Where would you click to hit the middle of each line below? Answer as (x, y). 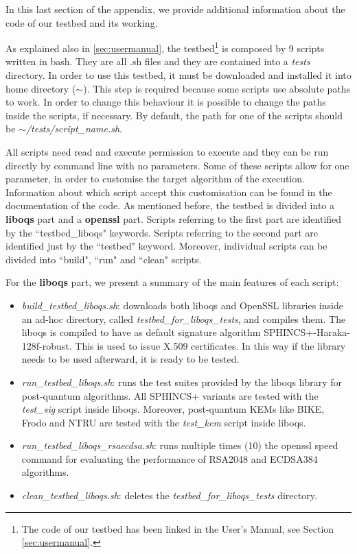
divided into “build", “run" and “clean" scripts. (104, 259)
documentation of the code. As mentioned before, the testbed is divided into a (170, 205)
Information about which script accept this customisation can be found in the (169, 192)
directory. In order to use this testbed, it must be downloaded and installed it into (178, 75)
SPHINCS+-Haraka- (307, 332)
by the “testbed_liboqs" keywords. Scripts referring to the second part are (162, 232)
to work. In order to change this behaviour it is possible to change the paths (166, 102)
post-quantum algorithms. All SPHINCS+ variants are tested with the (170, 395)
